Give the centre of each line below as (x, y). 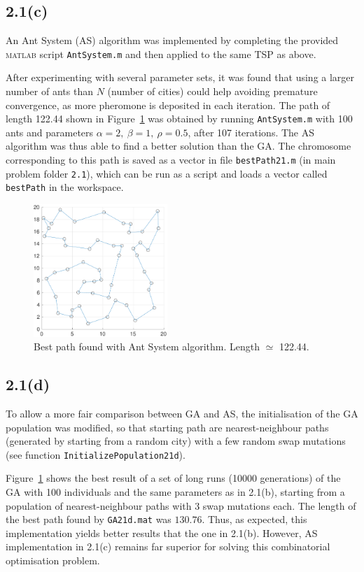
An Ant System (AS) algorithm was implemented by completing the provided (172, 40)
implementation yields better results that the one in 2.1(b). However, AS (162, 532)
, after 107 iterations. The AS (251, 132)
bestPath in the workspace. (65, 187)
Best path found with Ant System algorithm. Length (147, 346)
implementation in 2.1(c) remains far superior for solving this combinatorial (168, 546)
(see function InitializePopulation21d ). (96, 454)
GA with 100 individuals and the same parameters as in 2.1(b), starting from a (175, 491)
